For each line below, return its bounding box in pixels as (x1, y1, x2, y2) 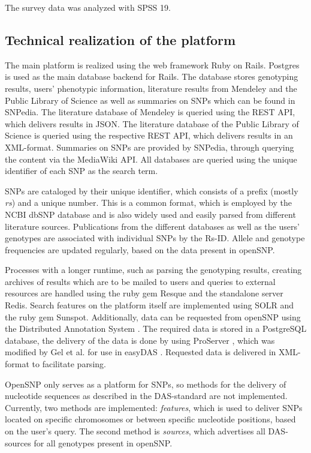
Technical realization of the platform (5, 30, 236, 49)
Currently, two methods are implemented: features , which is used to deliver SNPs (5, 401, 303, 413)
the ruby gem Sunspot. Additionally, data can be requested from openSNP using (5, 310, 301, 323)
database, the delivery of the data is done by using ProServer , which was (5, 334, 275, 346)
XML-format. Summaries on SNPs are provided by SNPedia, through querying (5, 140, 294, 153)
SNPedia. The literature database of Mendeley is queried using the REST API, (5, 106, 295, 118)
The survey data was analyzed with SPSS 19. (5, 1, 171, 13)
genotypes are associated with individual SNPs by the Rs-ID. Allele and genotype (5, 232, 305, 244)
